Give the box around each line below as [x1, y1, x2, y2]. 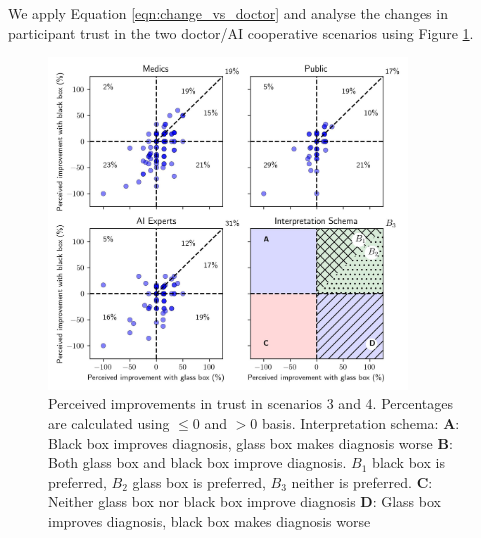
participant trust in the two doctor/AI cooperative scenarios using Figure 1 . [8, 22, 474, 43]
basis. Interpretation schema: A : [262, 412, 460, 433]
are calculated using [48, 412, 170, 433]
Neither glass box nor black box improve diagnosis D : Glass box [48, 491, 441, 512]
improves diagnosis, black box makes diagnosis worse [48, 510, 371, 531]
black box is [372, 452, 445, 473]
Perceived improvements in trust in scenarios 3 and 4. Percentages [48, 393, 453, 414]
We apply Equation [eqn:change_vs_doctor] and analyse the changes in [8, 3, 448, 23]
